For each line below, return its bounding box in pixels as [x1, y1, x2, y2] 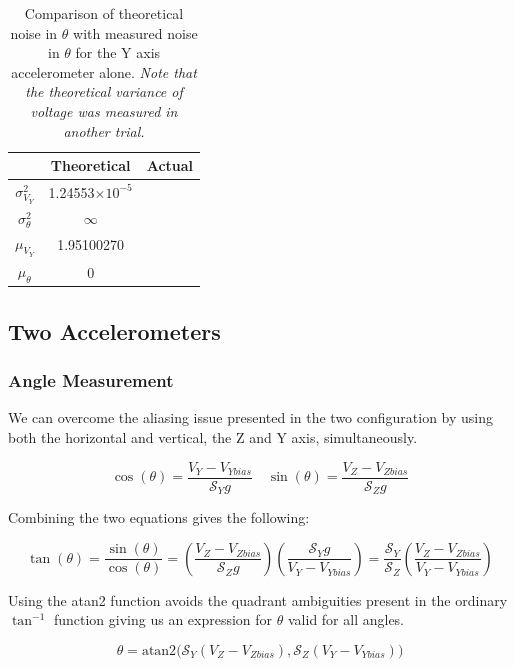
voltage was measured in [30, 100, 178, 121]
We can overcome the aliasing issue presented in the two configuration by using [8, 407, 494, 428]
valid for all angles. [287, 609, 405, 630]
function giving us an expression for [53, 609, 273, 630]
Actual [146, 155, 194, 176]
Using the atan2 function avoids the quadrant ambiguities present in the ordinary [8, 589, 508, 610]
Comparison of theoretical [24, 3, 184, 23]
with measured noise [73, 22, 198, 43]
